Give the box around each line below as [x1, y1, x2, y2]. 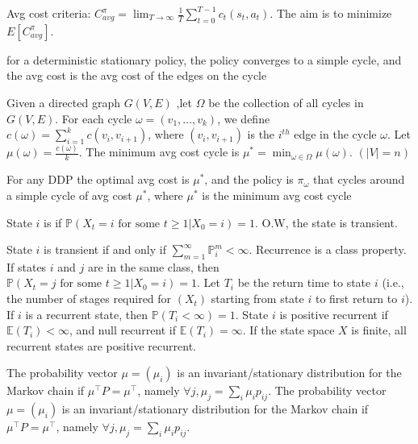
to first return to [315, 290, 398, 307]
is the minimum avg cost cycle [202, 186, 352, 203]
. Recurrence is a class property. [249, 241, 407, 258]
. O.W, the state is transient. [255, 214, 398, 230]
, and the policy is [204, 171, 294, 188]
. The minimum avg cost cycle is [78, 143, 240, 160]
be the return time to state [237, 274, 371, 291]
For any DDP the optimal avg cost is [6, 171, 190, 188]
